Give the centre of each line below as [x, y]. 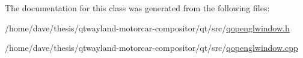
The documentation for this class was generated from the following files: [137, 8]
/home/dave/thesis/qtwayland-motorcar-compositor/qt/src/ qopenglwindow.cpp [151, 48]
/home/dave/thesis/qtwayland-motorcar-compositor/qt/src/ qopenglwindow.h [147, 28]
